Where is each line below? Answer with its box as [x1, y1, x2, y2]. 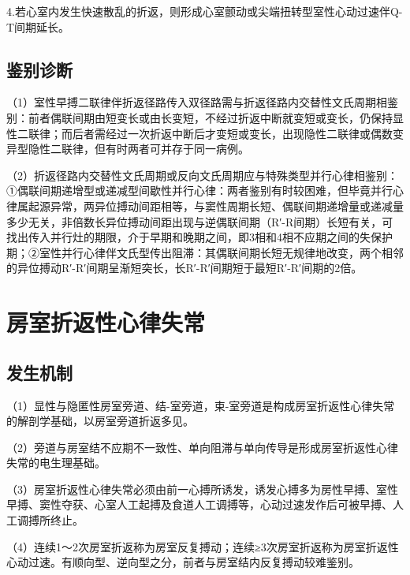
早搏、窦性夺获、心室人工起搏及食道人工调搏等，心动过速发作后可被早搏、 [6, 496, 393, 513]
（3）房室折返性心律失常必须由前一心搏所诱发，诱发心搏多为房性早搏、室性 [6, 480, 398, 497]
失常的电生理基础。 [6, 454, 106, 471]
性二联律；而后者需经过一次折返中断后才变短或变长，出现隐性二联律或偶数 [6, 125, 393, 141]
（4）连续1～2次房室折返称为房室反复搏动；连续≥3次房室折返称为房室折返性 [6, 538, 399, 554]
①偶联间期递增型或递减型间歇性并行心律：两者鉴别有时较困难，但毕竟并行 [6, 182, 393, 199]
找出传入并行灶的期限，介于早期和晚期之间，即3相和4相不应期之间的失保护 [6, 229, 393, 245]
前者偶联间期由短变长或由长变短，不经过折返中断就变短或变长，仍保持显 [28, 109, 404, 125]
